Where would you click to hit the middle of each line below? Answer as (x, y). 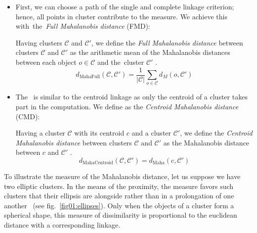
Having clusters (39, 42)
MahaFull (90, 77)
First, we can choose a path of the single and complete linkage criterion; (125, 6)
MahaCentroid (98, 163)
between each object (46, 62)
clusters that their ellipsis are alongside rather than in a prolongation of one (119, 196)
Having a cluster (40, 133)
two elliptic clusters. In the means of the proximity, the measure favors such (119, 186)
